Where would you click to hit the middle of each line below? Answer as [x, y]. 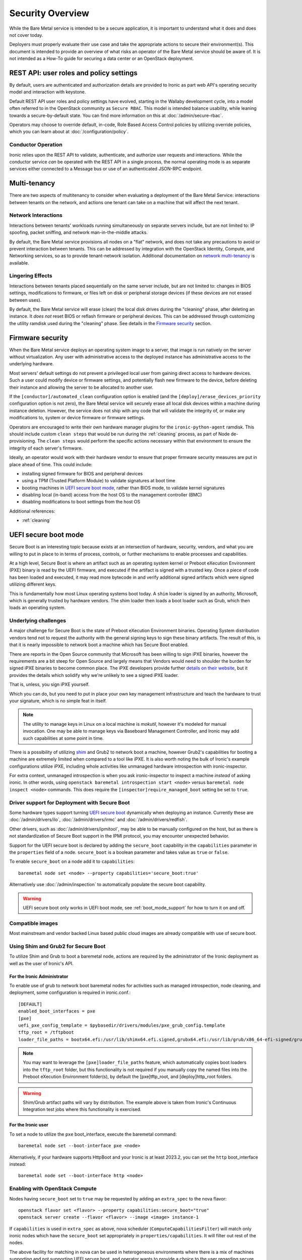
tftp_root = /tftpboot [46, 1032]
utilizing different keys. [33, 584]
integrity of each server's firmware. [46, 448]
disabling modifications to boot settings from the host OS [81, 502]
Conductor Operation [36, 145]
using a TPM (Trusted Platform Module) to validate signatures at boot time [99, 481]
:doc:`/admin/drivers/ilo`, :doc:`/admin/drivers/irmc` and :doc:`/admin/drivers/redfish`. [98, 820]
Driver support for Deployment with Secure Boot [70, 802]
